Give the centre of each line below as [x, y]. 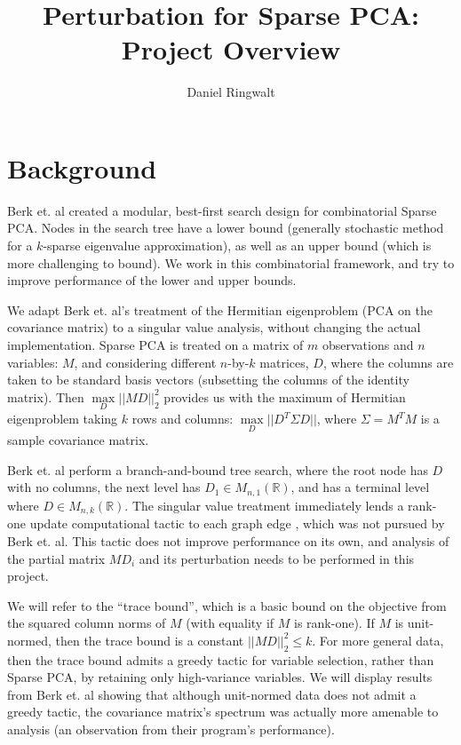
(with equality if [230, 623]
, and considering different [145, 362]
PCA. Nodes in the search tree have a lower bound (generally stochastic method [226, 228]
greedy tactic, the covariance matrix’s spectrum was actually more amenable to [223, 712]
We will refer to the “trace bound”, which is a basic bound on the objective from [227, 605]
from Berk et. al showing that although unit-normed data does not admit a [212, 694]
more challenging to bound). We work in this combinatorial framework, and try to [231, 262]
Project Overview [231, 49]
